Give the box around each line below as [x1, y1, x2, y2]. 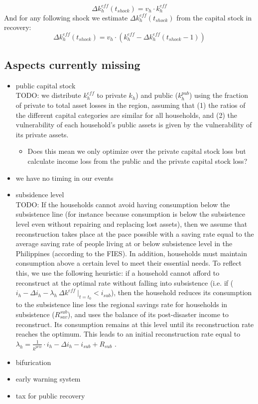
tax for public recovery [15, 390, 85, 401]
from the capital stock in [176, 12, 252, 22]
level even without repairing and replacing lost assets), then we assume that [15, 219, 248, 229]
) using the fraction [189, 90, 248, 100]
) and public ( [135, 90, 178, 100]
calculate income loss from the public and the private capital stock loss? [27, 156, 248, 166]
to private [97, 90, 127, 100]
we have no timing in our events [15, 172, 114, 183]
